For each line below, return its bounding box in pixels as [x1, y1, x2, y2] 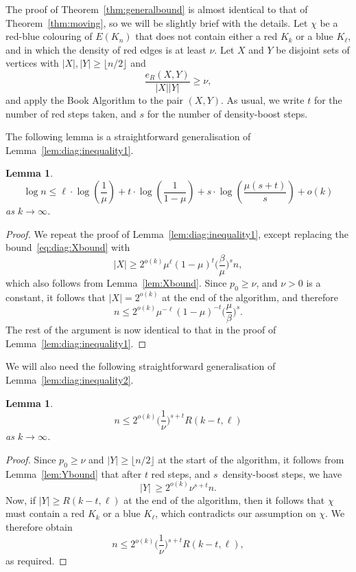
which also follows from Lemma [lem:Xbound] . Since [5, 275, 227, 289]
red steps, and [151, 466, 211, 481]
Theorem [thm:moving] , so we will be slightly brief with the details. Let [5, 15, 308, 30]
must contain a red [5, 506, 85, 520]
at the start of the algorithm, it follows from [158, 452, 344, 466]
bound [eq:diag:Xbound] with [5, 240, 130, 254]
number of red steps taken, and [5, 106, 137, 120]
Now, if [5, 492, 36, 507]
